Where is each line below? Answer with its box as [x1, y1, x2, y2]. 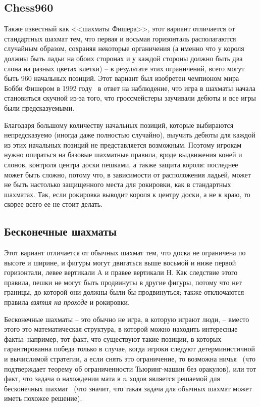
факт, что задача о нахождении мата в [4, 373, 121, 384]
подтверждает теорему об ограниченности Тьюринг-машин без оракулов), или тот [4, 363, 256, 374]
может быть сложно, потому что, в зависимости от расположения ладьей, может [4, 169, 251, 179]
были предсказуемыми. [4, 102, 75, 113]
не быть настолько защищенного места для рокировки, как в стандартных [4, 179, 231, 190]
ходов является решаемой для [129, 373, 220, 384]
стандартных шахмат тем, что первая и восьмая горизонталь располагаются [4, 33, 236, 43]
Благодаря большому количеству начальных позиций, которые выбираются [4, 119, 234, 130]
